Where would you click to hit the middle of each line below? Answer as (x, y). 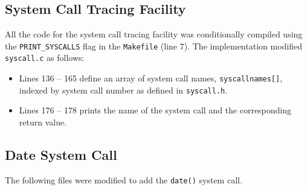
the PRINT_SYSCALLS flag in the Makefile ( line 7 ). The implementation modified (153, 46)
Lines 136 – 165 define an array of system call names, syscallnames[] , (151, 78)
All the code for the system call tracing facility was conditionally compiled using (154, 34)
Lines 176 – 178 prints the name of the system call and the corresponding (155, 110)
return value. (43, 122)
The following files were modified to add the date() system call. (124, 179)
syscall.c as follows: (45, 58)
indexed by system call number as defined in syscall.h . (123, 90)
